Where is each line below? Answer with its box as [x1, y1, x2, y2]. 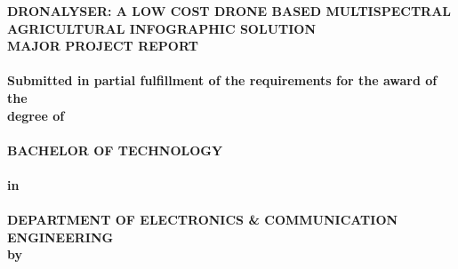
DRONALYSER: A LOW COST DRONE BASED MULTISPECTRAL [7, 2, 452, 20]
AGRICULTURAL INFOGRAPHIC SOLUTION [7, 19, 317, 37]
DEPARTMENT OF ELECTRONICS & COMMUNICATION [7, 210, 398, 229]
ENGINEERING [7, 227, 114, 246]
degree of [7, 106, 65, 124]
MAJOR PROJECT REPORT [7, 36, 198, 55]
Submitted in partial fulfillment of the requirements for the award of [7, 71, 438, 90]
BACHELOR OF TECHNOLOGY [7, 140, 223, 159]
